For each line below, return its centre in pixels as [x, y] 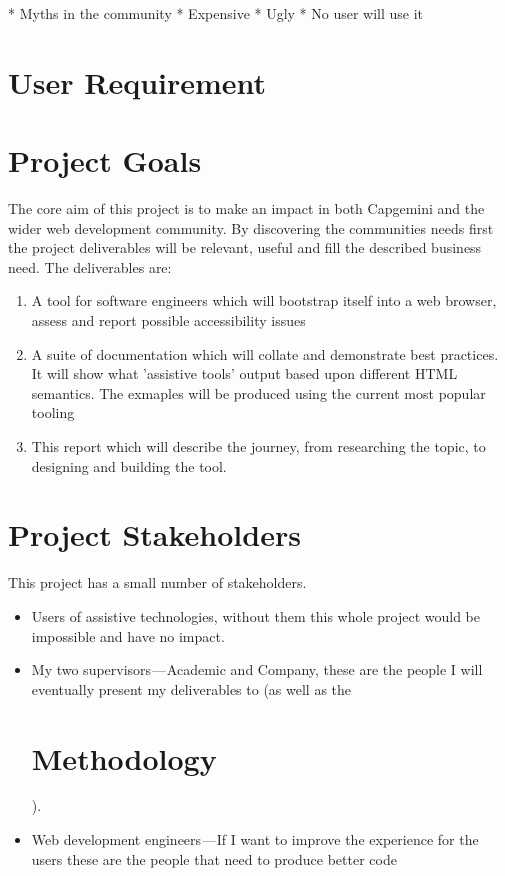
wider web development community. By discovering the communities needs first [251, 227]
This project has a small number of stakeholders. [157, 582]
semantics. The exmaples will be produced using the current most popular [258, 392]
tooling [53, 412]
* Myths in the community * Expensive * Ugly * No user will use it [216, 13]
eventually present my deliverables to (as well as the [191, 688]
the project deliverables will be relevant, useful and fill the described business [245, 247]
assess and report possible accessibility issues [168, 320]
